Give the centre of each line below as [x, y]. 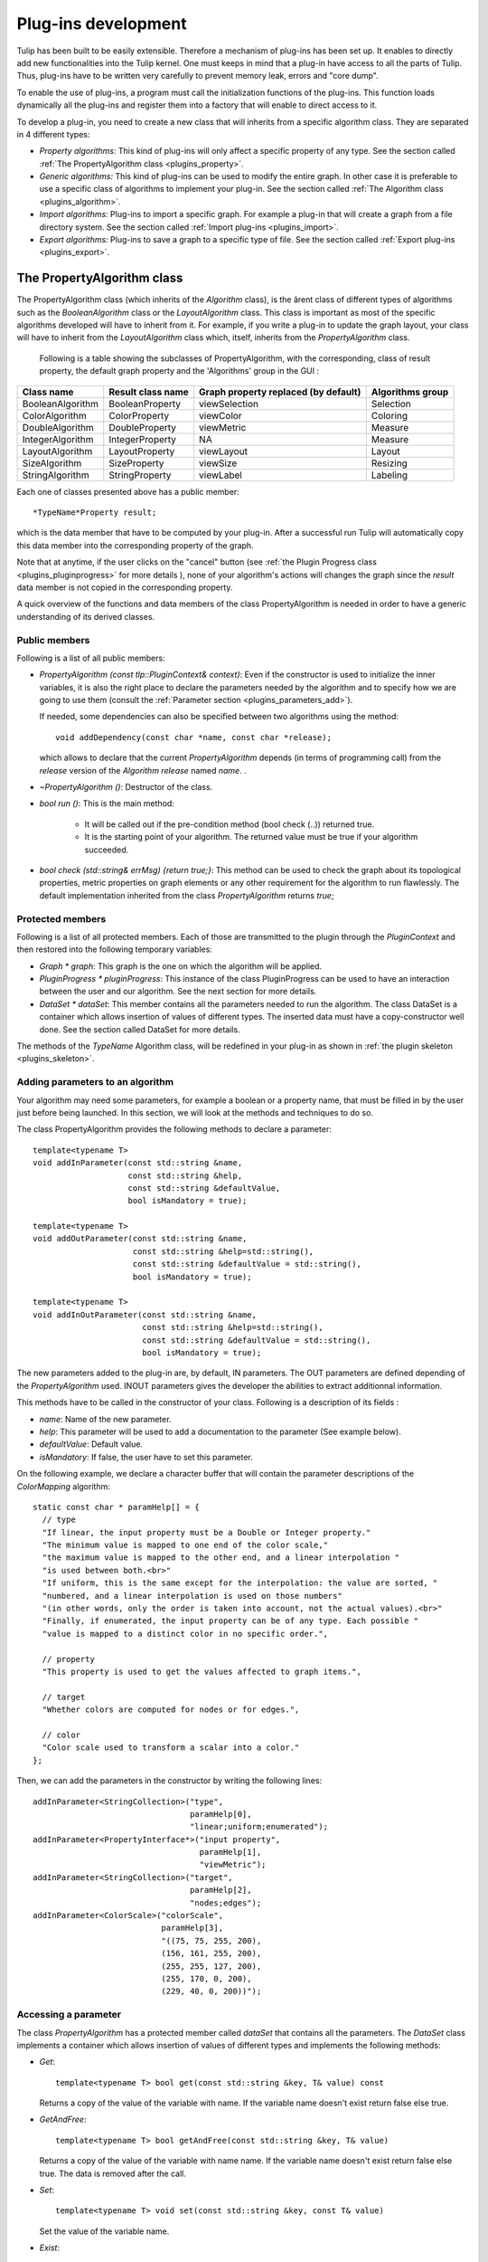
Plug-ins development [102, 24]
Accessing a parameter [69, 2015]
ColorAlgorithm [54, 415]
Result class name [149, 392]
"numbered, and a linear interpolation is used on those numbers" [192, 1596]
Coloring [389, 415]
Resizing [389, 463]
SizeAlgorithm [52, 463]
